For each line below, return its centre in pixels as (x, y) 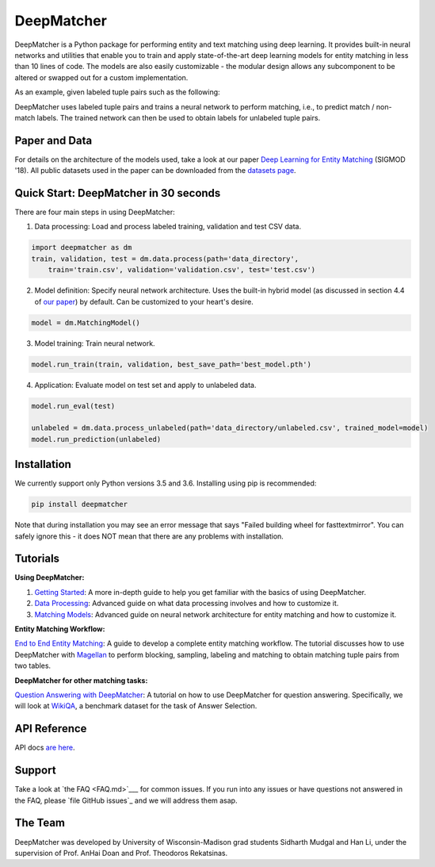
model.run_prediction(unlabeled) (96, 439)
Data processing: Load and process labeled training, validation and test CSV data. (168, 227)
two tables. (33, 666)
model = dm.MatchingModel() (86, 322)
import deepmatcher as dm (82, 247)
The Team (40, 823)
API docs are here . (45, 748)
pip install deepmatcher (80, 504)
